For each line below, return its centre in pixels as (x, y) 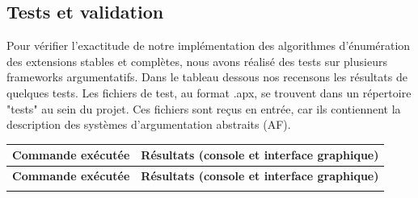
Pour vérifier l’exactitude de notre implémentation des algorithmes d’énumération (209, 45)
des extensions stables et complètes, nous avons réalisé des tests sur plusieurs (197, 61)
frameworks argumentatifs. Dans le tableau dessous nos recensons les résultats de (207, 77)
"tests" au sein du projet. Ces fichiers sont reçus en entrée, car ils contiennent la (204, 108)
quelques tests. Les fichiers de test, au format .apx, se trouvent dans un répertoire (209, 92)
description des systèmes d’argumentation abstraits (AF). (149, 124)
